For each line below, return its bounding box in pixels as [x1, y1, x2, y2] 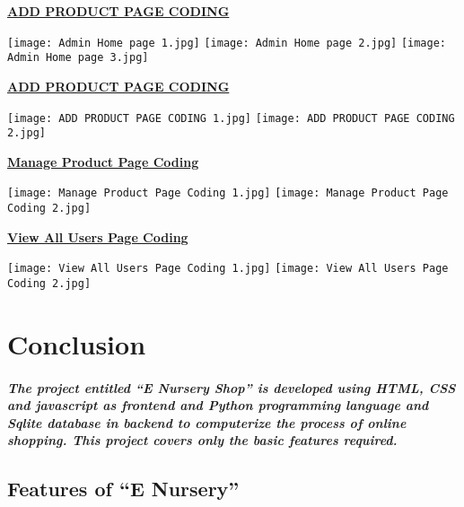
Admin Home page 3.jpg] [7, 51, 149, 65]
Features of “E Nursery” [7, 475, 240, 503]
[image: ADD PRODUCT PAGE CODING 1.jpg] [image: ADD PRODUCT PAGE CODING [7, 111, 455, 125]
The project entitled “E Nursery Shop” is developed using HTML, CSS [7, 378, 456, 397]
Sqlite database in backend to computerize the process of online [7, 413, 407, 432]
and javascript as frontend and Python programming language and [7, 396, 429, 415]
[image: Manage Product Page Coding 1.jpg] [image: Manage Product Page [7, 187, 449, 200]
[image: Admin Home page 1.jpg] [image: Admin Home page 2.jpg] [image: [7, 36, 446, 49]
